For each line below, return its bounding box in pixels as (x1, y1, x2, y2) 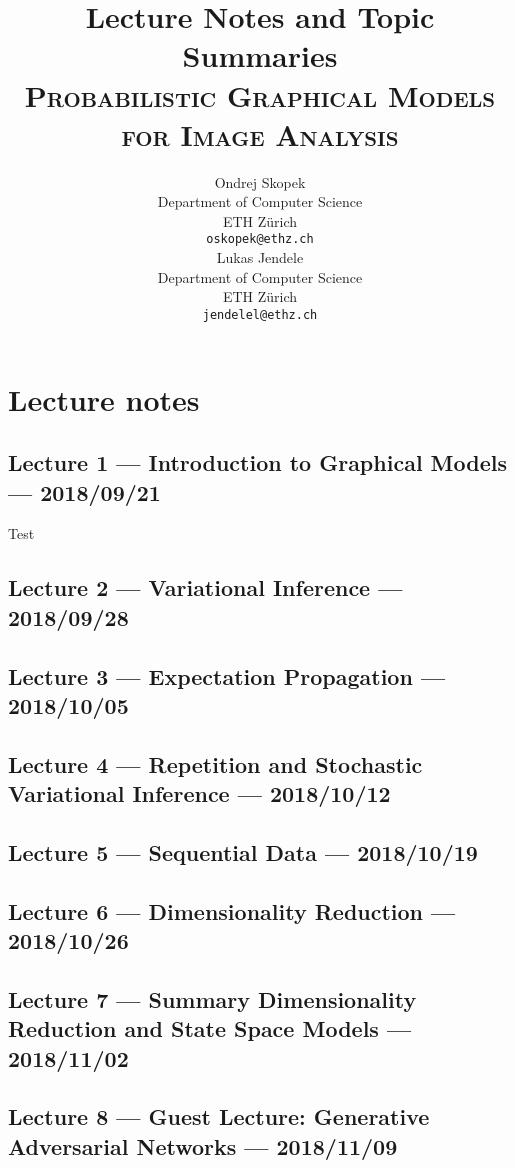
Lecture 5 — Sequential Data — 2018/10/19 (8, 836, 478, 867)
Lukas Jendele (216, 247, 304, 268)
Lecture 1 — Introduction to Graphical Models (8, 447, 508, 478)
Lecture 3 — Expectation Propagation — (8, 660, 446, 691)
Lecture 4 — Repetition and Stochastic (8, 748, 423, 779)
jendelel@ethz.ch (202, 307, 318, 322)
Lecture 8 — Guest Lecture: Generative (8, 1101, 430, 1132)
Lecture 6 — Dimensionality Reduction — (8, 895, 456, 926)
